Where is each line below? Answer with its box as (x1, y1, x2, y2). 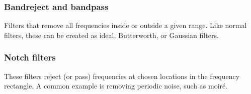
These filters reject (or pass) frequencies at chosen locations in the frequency (4, 70, 240, 81)
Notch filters (4, 51, 56, 63)
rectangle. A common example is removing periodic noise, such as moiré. (4, 80, 228, 91)
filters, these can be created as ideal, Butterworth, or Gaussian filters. (4, 29, 219, 40)
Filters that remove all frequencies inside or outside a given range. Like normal (4, 20, 247, 30)
